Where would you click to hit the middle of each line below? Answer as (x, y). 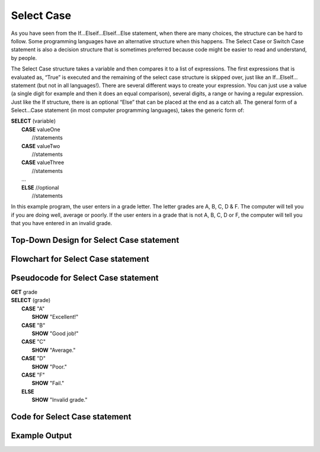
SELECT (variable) (33, 121)
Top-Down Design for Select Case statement (95, 240)
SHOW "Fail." (48, 383)
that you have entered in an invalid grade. (62, 223)
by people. (24, 58)
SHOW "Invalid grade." (60, 400)
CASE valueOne (41, 129)
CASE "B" (33, 325)
